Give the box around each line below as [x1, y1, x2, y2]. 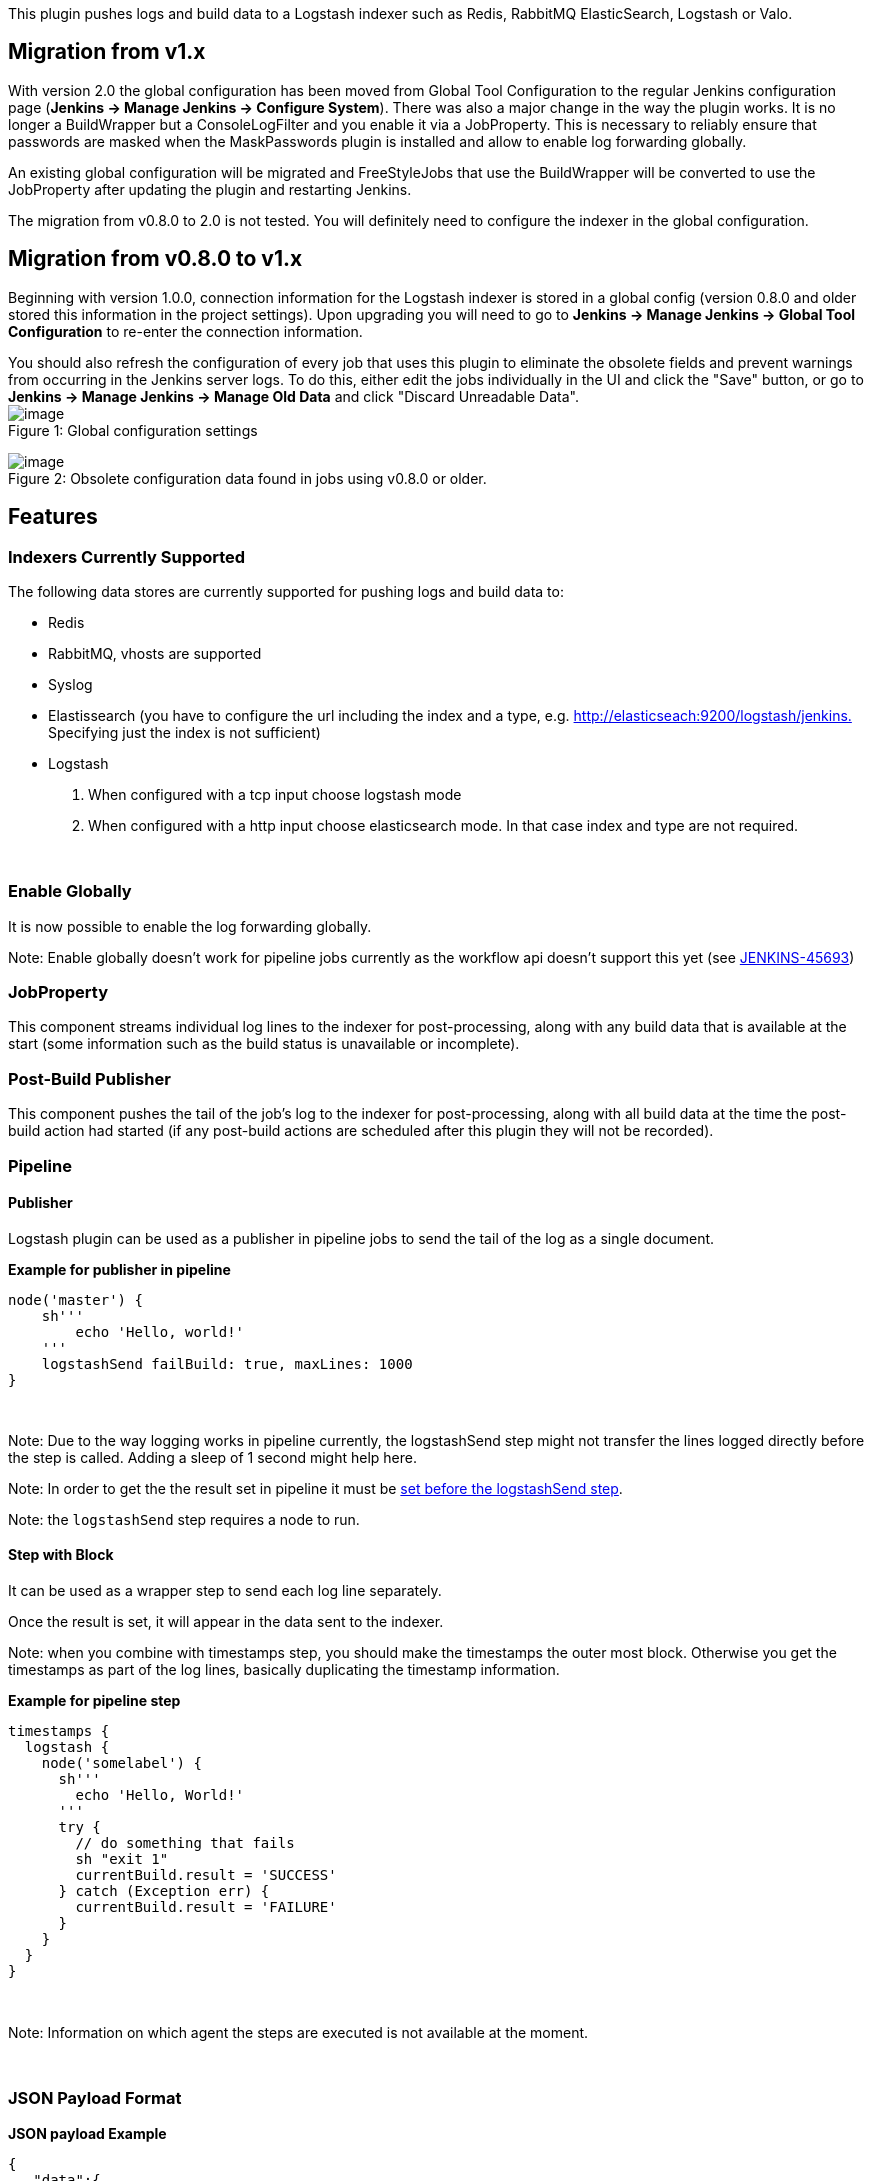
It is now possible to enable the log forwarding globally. [8, 917, 372, 935]
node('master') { [8, 1291, 143, 1308]
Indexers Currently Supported [8, 546, 246, 567]
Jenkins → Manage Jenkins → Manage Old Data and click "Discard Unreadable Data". [8, 387, 579, 405]
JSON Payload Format [8, 2088, 182, 2109]
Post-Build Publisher [8, 1068, 171, 1089]
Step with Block [8, 1546, 114, 1564]
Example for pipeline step [8, 1691, 181, 1709]
